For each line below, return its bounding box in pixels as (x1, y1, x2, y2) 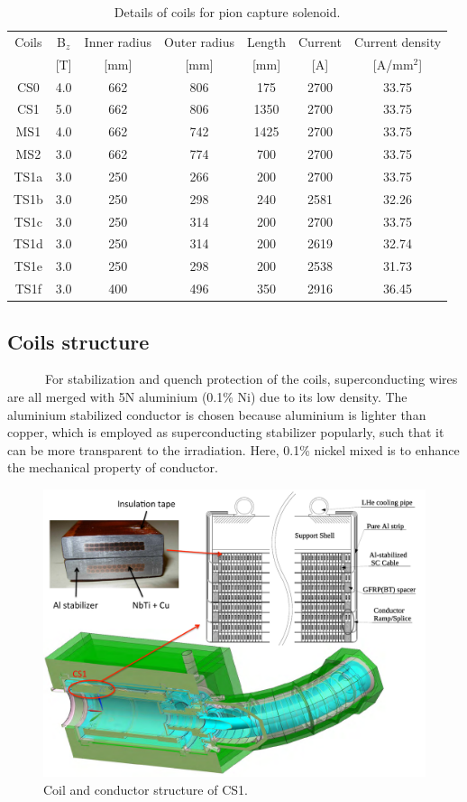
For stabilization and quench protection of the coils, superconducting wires (44, 369, 458, 388)
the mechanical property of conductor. (7, 458, 218, 477)
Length (247, 32, 286, 51)
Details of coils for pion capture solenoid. (114, 3, 341, 21)
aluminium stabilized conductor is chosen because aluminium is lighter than (7, 405, 426, 424)
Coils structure (7, 327, 150, 355)
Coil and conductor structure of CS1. (43, 779, 248, 798)
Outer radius (164, 32, 234, 51)
